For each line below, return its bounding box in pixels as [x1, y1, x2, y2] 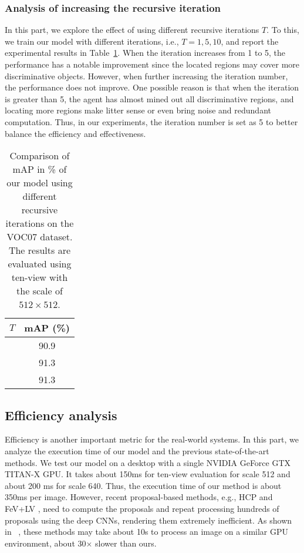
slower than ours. [95, 537, 157, 549]
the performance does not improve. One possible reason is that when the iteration [5, 81, 299, 93]
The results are [8, 243, 71, 257]
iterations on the [5, 216, 74, 230]
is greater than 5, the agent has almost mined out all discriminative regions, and [5, 92, 294, 105]
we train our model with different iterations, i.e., [5, 35, 179, 47]
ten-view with [11, 270, 68, 284]
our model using [6, 176, 73, 190]
